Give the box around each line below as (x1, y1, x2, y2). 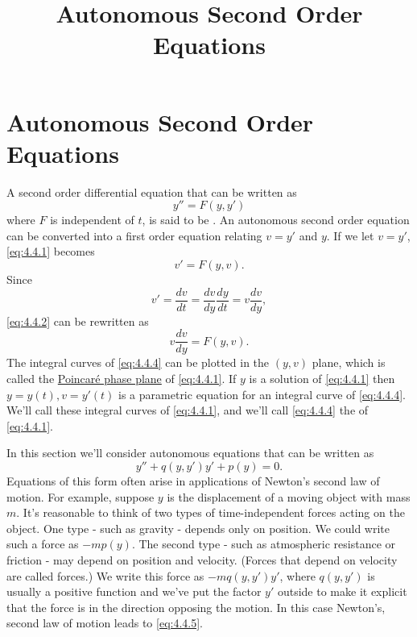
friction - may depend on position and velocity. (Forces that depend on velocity (6, 551, 398, 568)
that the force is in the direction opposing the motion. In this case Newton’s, (6, 598, 386, 615)
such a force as (6, 535, 79, 552)
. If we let (326, 227, 374, 244)
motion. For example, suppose (6, 488, 155, 505)
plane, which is (312, 354, 386, 371)
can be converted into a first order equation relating (6, 227, 262, 244)
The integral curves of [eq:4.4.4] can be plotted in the (6, 354, 270, 371)
